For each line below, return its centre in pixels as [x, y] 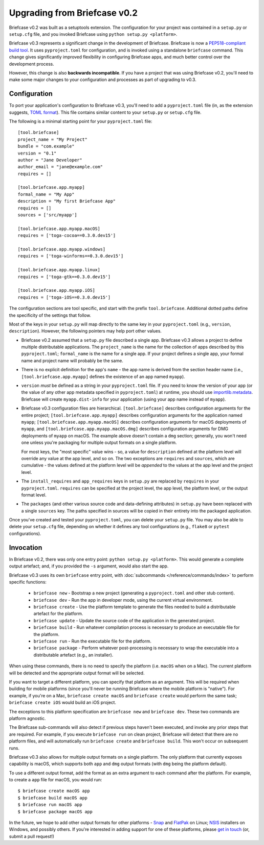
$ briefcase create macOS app [54, 791]
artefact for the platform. [58, 614]
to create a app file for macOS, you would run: [55, 780]
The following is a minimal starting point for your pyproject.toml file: [81, 121]
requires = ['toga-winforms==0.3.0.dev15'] [71, 256]
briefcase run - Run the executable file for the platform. [92, 641]
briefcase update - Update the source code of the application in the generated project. [124, 620]
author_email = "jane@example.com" [60, 167]
